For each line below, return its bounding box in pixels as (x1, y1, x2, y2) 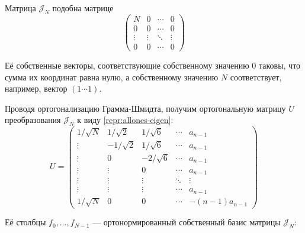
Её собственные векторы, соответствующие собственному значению (5, 59, 249, 71)
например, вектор (5, 82, 68, 95)
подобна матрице (52, 2, 114, 14)
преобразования (5, 114, 61, 126)
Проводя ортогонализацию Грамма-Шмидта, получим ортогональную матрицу (5, 102, 286, 114)
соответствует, (230, 70, 282, 83)
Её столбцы (5, 216, 46, 228)
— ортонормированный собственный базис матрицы (92, 216, 281, 228)
